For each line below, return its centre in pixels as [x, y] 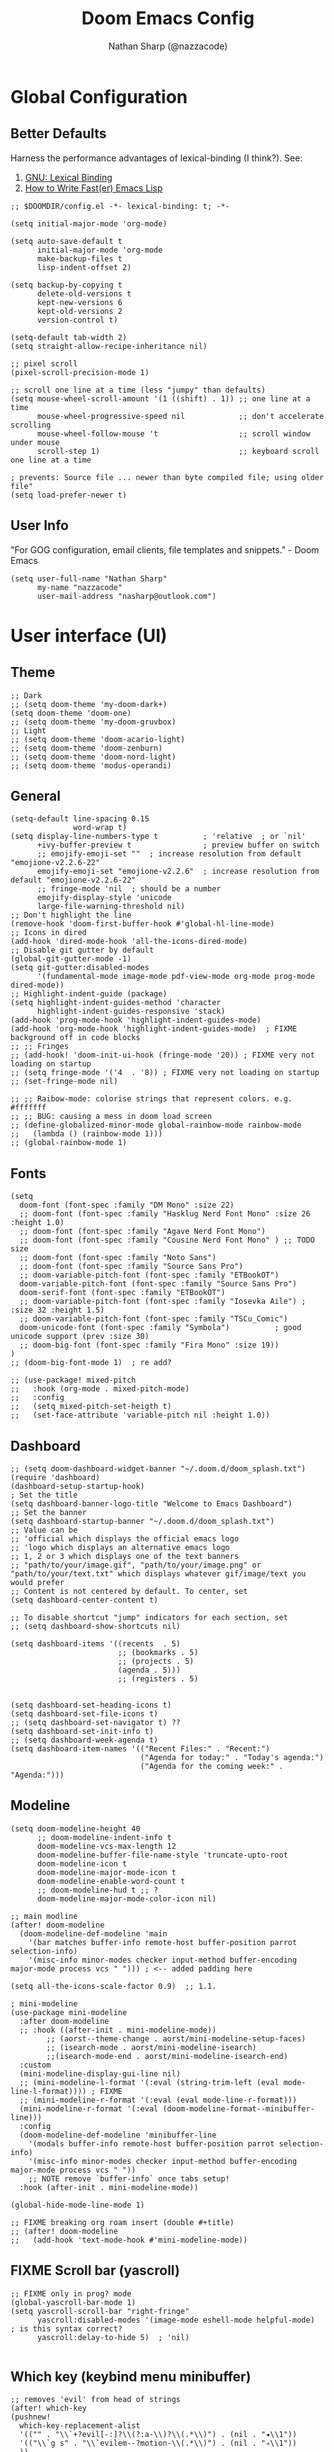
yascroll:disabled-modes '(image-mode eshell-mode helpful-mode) [175, 2320]
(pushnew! [31, 2417]
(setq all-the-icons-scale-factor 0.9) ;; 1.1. [113, 1986]
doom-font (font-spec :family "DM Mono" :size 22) [127, 1205]
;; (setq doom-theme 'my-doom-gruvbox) [93, 722]
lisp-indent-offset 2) [84, 267]
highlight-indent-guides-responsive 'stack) [131, 1012]
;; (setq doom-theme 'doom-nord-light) [93, 757]
